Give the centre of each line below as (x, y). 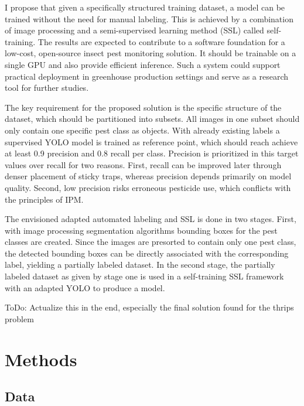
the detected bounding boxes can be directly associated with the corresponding (147, 253)
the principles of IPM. (44, 199)
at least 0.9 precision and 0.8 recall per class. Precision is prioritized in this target (152, 153)
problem (19, 318)
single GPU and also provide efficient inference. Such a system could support (143, 64)
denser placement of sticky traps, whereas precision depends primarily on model (148, 176)
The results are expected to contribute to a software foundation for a (161, 41)
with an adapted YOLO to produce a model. (85, 287)
